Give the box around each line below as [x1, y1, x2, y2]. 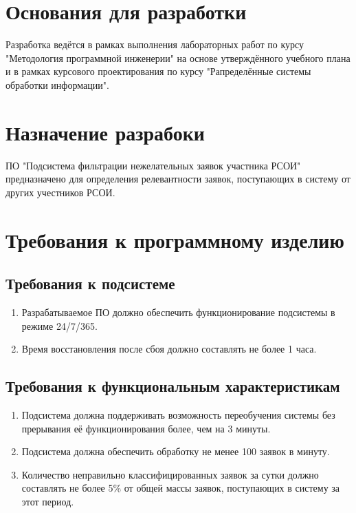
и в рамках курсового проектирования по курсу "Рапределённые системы [5, 64, 311, 78]
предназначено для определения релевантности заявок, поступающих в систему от [5, 171, 351, 186]
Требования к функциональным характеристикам [5, 375, 340, 397]
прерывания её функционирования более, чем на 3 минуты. [21, 421, 271, 435]
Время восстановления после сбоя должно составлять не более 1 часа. [21, 342, 317, 356]
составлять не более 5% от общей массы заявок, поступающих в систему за [21, 481, 340, 495]
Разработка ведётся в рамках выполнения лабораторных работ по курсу [5, 37, 304, 52]
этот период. [21, 494, 74, 508]
